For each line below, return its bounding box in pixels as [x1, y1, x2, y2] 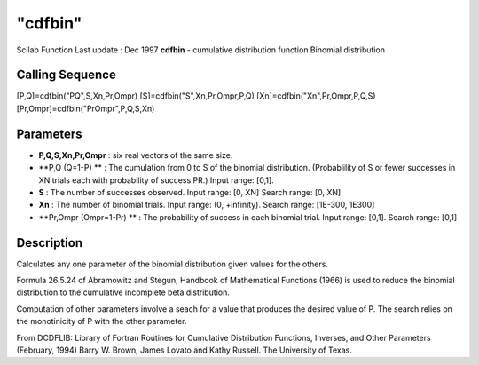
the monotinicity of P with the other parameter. [16, 316, 187, 327]
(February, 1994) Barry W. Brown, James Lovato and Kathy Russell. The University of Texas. [16, 345, 352, 355]
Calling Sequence [16, 67, 117, 83]
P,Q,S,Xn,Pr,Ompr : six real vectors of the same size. [38, 149, 233, 160]
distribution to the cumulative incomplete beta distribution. [16, 287, 231, 298]
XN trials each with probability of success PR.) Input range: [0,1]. [38, 174, 274, 186]
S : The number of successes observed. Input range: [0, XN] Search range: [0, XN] [38, 186, 342, 197]
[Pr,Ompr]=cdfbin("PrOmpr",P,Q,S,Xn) [16, 103, 155, 114]
